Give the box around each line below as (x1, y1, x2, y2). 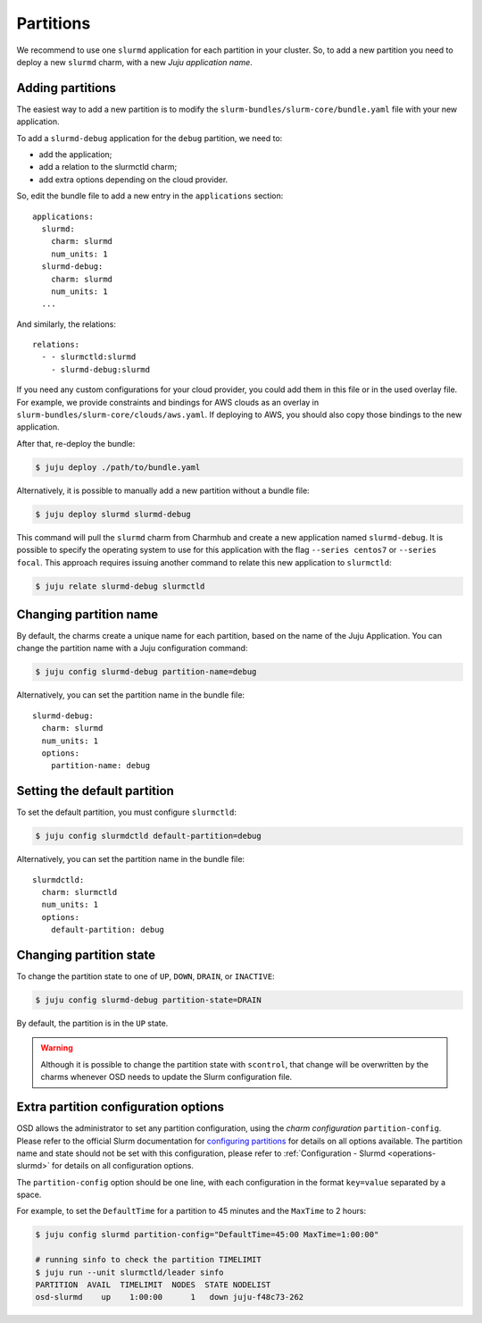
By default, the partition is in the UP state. (16, 1018, 169, 1029)
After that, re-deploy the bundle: (16, 438, 136, 448)
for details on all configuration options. (52, 1160, 194, 1171)
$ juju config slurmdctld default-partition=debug (35, 831, 262, 842)
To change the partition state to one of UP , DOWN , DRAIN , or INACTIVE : (16, 971, 276, 982)
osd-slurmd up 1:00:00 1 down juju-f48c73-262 (35, 1292, 304, 1302)
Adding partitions (16, 80, 116, 96)
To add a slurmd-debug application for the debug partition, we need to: (16, 132, 283, 143)
